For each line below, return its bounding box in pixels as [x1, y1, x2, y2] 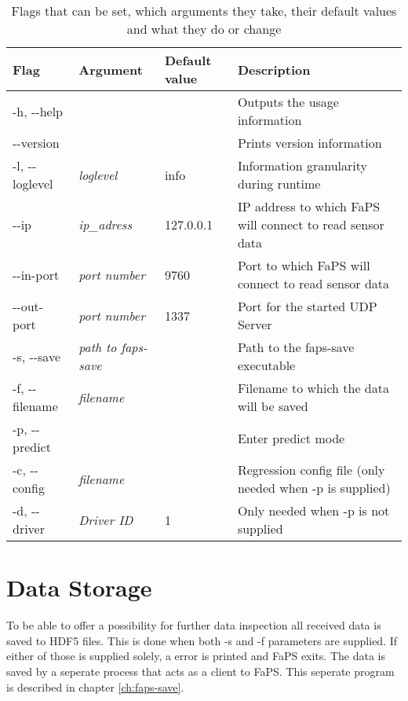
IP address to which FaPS [237, 197, 381, 215]
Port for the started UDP [237, 297, 377, 315]
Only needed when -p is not [237, 501, 390, 519]
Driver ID [78, 510, 133, 529]
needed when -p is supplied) [237, 479, 391, 497]
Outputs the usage [237, 93, 339, 111]
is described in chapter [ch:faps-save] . [6, 678, 184, 695]
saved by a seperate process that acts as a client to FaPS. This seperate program [6, 662, 395, 679]
